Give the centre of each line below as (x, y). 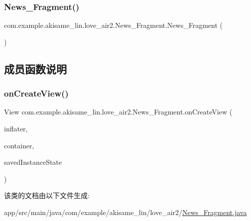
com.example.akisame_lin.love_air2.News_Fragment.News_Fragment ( (113, 25)
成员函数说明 (35, 68)
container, (19, 145)
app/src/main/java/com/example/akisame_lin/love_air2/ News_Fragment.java (125, 212)
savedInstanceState (33, 162)
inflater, (16, 128)
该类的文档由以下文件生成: (47, 195)
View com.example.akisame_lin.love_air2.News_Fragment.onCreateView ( (118, 112)
